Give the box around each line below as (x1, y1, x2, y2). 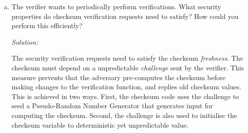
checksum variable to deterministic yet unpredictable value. (11, 119, 189, 130)
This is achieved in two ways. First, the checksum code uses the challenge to (11, 91, 239, 101)
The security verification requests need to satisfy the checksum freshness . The (11, 53, 243, 63)
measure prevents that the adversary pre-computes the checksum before (11, 72, 226, 82)
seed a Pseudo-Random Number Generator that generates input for (11, 100, 213, 111)
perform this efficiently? (11, 20, 83, 31)
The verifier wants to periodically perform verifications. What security (11, 1, 221, 11)
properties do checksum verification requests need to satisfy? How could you (11, 11, 239, 21)
